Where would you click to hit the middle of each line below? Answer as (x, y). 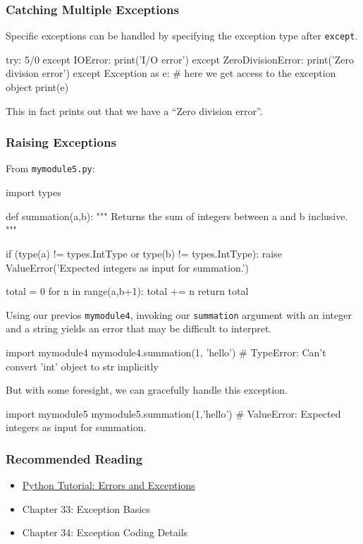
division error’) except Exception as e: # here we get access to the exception (171, 73)
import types (33, 192)
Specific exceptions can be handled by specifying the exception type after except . (182, 36)
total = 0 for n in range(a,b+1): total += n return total (127, 291)
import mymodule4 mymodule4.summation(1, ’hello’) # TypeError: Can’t (166, 352)
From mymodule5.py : (50, 168)
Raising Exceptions (61, 142)
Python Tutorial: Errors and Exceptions (109, 485)
